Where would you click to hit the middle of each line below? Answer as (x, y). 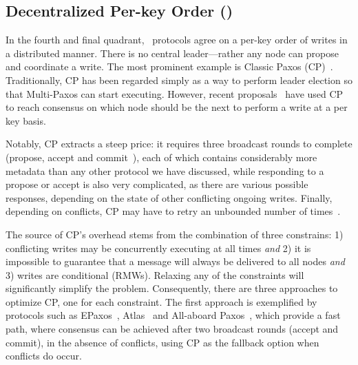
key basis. (26, 120)
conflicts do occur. (44, 356)
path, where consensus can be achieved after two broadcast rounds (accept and (172, 329)
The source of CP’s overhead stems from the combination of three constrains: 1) (175, 234)
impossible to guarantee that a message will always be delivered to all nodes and (175, 261)
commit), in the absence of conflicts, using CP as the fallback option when (162, 342)
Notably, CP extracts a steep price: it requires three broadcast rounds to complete (179, 144)
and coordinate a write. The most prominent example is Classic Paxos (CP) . (169, 66)
